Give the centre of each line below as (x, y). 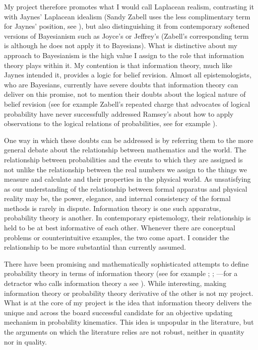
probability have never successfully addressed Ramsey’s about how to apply (119, 113)
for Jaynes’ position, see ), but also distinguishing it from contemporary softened (127, 26)
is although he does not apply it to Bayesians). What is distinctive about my (121, 45)
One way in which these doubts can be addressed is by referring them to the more (129, 140)
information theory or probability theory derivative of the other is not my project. (129, 293)
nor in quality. (26, 341)
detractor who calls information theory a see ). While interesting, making (115, 283)
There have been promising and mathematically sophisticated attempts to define (127, 263)
